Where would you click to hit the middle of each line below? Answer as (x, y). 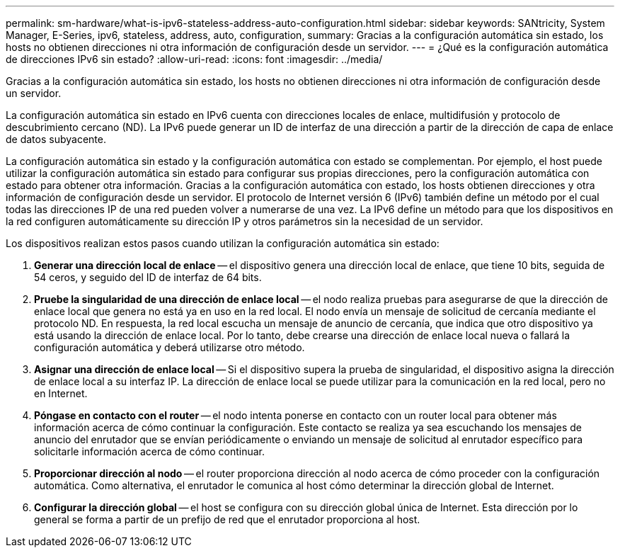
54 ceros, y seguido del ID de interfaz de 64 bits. (148, 277)
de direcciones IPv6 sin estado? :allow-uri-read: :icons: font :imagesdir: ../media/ (194, 59)
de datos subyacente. (56, 139)
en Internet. (61, 393)
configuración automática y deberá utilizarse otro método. (170, 347)
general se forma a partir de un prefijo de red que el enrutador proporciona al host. (227, 519)
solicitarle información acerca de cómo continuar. (150, 451)
